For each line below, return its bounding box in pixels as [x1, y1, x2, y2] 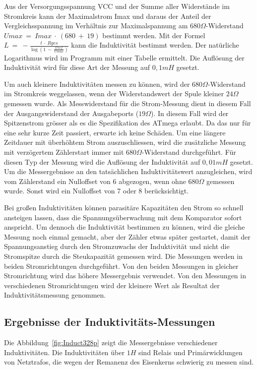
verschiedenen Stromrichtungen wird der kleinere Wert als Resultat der [4, 280, 220, 290]
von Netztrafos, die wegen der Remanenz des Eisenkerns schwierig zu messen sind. [4, 357, 254, 367]
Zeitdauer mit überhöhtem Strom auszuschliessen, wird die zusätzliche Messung [4, 137, 246, 147]
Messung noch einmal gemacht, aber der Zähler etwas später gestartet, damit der [4, 231, 251, 242]
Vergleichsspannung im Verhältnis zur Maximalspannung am [4, 20, 188, 31]
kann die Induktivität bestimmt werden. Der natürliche [71, 40, 239, 50]
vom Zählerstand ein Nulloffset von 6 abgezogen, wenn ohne [4, 176, 186, 186]
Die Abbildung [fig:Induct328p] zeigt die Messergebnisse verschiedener [4, 337, 218, 348]
